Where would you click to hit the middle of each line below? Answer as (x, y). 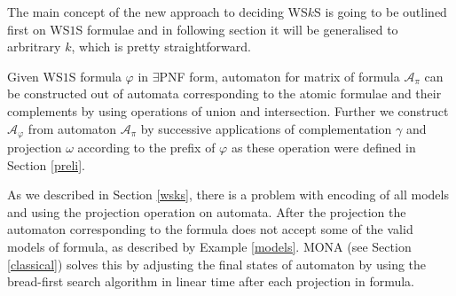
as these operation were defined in (323, 148)
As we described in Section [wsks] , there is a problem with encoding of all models (228, 195)
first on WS (39, 29)
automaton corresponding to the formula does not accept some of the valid (210, 229)
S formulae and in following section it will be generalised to (237, 29)
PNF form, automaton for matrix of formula (279, 76)
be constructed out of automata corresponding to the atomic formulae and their (224, 93)
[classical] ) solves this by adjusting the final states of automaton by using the (217, 264)
